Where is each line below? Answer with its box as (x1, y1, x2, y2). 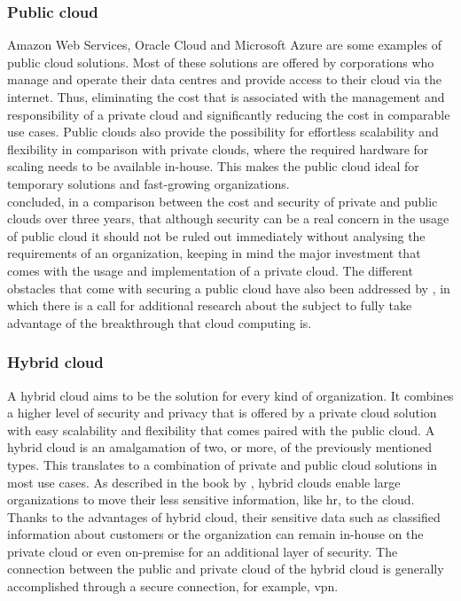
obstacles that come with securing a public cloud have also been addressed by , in (7, 278, 450, 297)
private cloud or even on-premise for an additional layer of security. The (7, 542, 398, 560)
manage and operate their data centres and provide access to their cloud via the (7, 70, 442, 89)
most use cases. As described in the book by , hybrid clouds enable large (7, 472, 401, 491)
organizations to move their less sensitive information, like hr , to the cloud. (7, 490, 415, 509)
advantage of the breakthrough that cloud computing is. (7, 313, 312, 332)
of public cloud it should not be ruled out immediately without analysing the (7, 226, 426, 245)
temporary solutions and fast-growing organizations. (7, 174, 290, 192)
